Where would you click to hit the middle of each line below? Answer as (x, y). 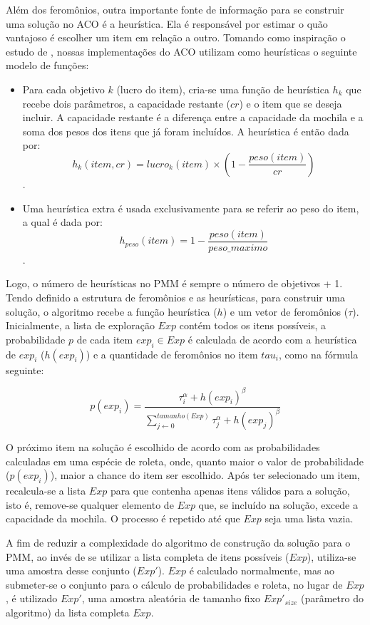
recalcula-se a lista (46, 491)
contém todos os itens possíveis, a (253, 325)
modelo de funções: (47, 65)
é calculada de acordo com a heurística (272, 339)
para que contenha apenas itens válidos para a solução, (230, 491)
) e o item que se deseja (291, 103)
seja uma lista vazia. (309, 518)
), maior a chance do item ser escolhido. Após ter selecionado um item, (205, 475)
